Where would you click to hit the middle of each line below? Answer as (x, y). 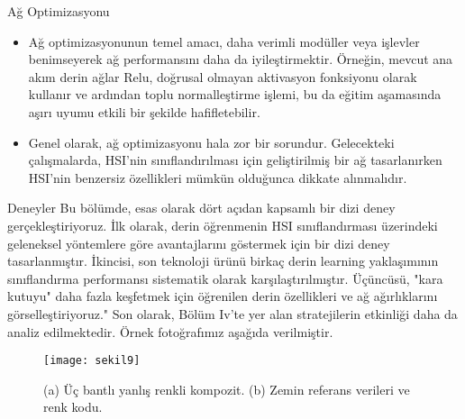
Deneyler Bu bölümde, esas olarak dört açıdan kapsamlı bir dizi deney (201, 208)
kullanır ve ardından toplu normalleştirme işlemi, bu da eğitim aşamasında (235, 94)
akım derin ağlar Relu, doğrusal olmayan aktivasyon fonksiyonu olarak (223, 76)
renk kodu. (73, 407)
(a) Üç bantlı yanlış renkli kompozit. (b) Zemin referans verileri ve (227, 389)
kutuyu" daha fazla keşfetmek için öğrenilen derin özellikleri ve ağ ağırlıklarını (223, 296)
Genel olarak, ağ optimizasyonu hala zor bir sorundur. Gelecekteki (211, 142)
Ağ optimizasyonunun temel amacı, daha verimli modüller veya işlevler (224, 41)
